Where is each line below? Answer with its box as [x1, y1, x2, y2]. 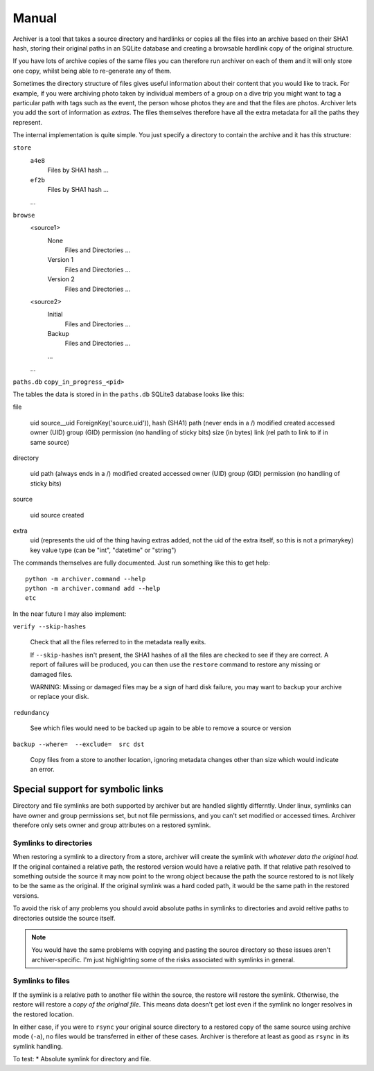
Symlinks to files [12, 976, 71, 986]
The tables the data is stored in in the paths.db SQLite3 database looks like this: [12, 390, 244, 398]
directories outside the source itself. [12, 914, 116, 922]
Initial [47, 310, 63, 319]
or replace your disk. [30, 693, 89, 701]
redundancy [12, 709, 50, 716]
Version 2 [47, 275, 75, 283]
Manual [12, 10, 57, 26]
